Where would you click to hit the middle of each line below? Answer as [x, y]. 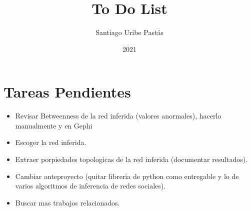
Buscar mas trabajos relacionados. [67, 202]
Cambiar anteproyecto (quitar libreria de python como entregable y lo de [127, 176]
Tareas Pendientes [67, 92]
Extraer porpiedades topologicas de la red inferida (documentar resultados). [131, 159]
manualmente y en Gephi [54, 125]
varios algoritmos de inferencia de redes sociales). [90, 186]
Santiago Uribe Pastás [129, 32]
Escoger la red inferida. [51, 142]
